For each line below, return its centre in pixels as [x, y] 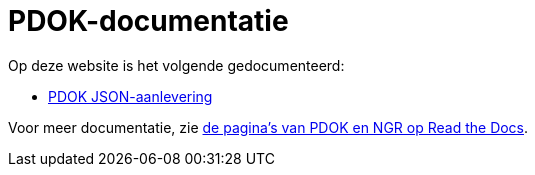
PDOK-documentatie [148, 21]
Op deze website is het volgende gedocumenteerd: [176, 65]
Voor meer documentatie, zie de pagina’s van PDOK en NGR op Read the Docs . [268, 127]
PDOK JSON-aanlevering [130, 96]
